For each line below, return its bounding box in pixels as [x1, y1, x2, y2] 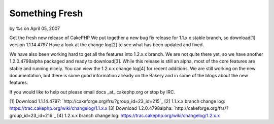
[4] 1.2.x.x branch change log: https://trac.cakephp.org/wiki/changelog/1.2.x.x [56, 112, 220, 118]
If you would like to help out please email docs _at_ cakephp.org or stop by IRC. [9, 89, 175, 95]
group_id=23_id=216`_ [9, 112, 56, 118]
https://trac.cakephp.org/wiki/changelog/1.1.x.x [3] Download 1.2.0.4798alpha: [9, 105, 173, 111]
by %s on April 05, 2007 [9, 25, 60, 32]
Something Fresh [9, 8, 83, 19]
